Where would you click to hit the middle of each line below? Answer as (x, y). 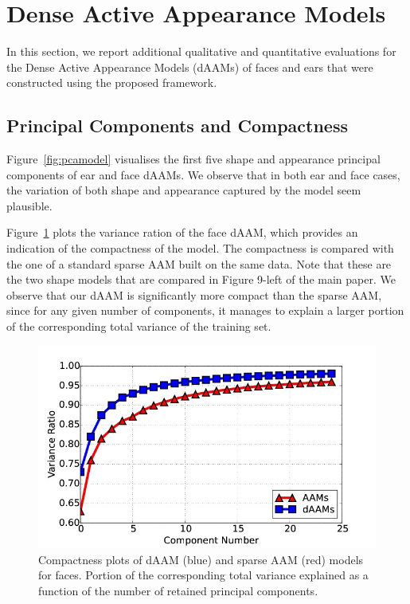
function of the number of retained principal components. (178, 590)
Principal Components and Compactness (178, 126)
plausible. (29, 205)
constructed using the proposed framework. (112, 82)
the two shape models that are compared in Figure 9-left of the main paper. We (201, 279)
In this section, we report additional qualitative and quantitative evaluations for (201, 51)
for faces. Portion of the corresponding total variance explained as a (203, 575)
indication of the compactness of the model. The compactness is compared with (200, 248)
